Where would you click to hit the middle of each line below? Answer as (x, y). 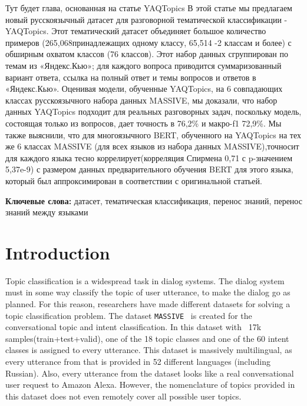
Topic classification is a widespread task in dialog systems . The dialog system (145, 280)
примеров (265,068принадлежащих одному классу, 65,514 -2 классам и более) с (148, 42)
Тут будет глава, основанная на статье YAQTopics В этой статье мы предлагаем (149, 8)
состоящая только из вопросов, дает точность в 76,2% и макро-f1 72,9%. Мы (143, 123)
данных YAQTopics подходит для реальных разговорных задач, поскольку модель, (153, 112)
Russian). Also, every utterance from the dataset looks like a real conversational (150, 373)
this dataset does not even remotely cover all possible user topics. (123, 396)
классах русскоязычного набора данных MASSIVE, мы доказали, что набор (141, 100)
